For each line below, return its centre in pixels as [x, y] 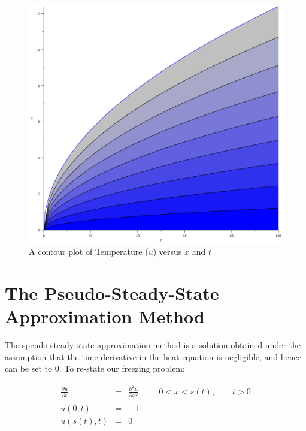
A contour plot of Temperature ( [89, 251]
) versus [167, 251]
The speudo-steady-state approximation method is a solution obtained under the [153, 345]
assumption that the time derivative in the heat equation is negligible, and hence [153, 356]
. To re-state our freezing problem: [122, 368]
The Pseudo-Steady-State [112, 292]
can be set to [29, 368]
